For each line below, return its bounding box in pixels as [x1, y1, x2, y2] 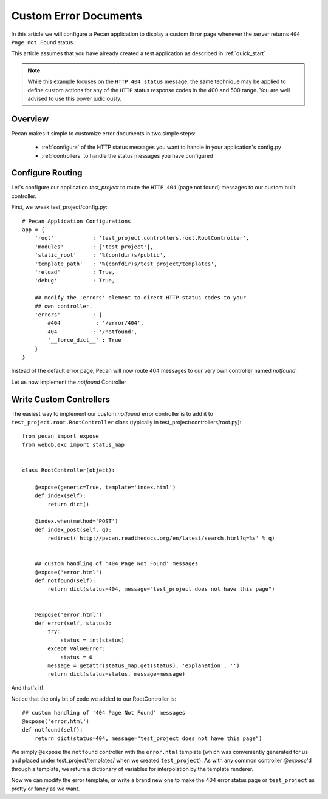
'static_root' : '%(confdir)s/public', [34, 252, 166, 259]
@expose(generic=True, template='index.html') [34, 483, 176, 491]
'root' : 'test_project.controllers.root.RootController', [34, 234, 250, 242]
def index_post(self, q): [34, 526, 112, 533]
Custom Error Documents [11, 9, 143, 22]
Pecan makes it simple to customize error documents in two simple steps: [11, 129, 196, 137]
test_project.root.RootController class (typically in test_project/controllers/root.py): [11, 418, 242, 426]
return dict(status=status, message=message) [47, 671, 185, 678]
